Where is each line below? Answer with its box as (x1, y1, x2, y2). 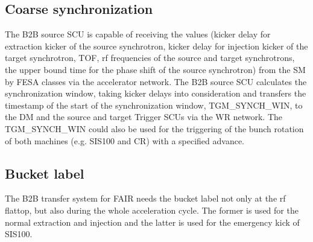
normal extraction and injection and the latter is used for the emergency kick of (5, 215, 300, 228)
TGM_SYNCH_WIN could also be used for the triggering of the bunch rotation (5, 122, 304, 135)
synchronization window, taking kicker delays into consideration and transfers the (5, 87, 306, 100)
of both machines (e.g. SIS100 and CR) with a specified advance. (5, 134, 245, 147)
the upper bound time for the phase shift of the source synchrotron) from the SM (5, 63, 306, 75)
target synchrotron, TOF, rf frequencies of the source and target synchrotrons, (5, 51, 295, 64)
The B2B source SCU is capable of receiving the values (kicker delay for (5, 28, 271, 40)
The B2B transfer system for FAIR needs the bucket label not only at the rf (5, 192, 286, 205)
